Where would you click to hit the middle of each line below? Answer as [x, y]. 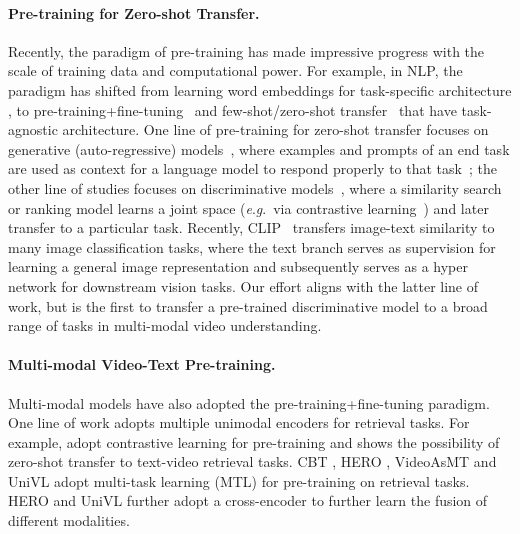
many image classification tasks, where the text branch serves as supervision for [252, 246]
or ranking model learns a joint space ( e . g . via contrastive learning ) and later [248, 207]
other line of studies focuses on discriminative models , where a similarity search [255, 187]
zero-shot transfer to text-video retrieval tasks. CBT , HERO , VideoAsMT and [252, 461]
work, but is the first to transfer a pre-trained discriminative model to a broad [248, 305]
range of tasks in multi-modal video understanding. [165, 325]
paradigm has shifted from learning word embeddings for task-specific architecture [260, 89]
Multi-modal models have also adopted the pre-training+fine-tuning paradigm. [249, 402]
